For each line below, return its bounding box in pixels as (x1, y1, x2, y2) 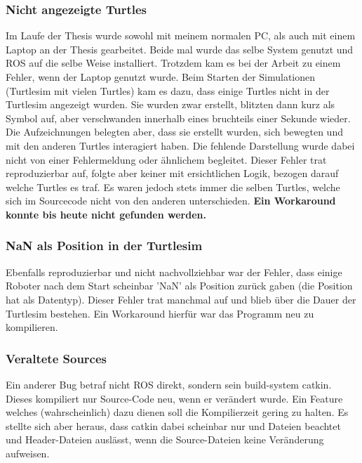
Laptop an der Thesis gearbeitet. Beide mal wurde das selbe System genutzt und (6, 41, 354, 56)
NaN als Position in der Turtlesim (6, 237, 203, 254)
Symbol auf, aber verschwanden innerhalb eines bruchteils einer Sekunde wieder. (6, 110, 351, 125)
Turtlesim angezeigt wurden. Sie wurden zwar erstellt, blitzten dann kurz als (6, 97, 335, 112)
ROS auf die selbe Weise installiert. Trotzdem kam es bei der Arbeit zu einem (6, 56, 341, 70)
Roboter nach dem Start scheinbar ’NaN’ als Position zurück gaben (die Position (6, 278, 353, 293)
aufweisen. (6, 445, 50, 460)
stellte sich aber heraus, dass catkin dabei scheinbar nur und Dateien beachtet (6, 418, 341, 433)
